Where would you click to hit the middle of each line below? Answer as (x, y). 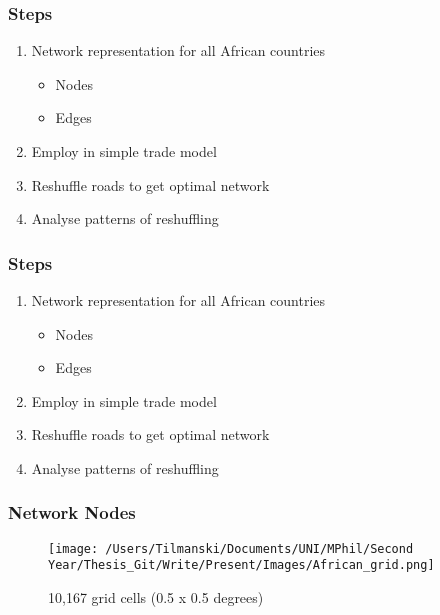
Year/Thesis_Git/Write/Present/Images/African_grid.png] (241, 565)
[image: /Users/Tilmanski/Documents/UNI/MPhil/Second (231, 548)
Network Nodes (72, 512)
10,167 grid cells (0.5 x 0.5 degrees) (156, 597)
